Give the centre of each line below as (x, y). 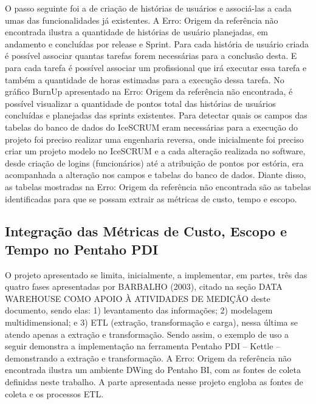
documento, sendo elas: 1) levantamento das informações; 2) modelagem (139, 310)
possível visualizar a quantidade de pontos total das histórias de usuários (140, 103)
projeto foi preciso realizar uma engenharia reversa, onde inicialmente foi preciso (154, 139)
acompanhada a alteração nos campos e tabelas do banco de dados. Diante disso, (156, 175)
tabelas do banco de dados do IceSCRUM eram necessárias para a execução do (152, 127)
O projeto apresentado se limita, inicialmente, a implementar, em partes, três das (156, 274)
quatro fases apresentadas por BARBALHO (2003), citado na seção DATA (144, 286)
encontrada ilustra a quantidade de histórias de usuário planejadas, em (137, 32)
